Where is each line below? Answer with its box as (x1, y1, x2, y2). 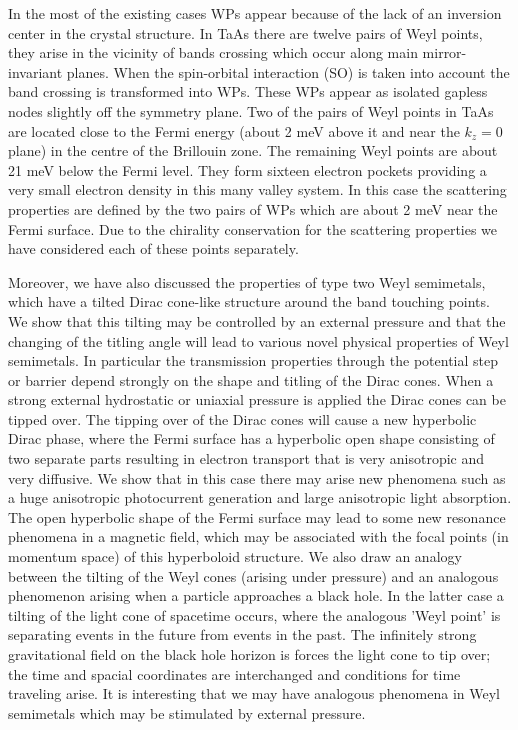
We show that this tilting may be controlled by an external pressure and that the (8, 310, 506, 331)
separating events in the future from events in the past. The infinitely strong (8, 624, 477, 645)
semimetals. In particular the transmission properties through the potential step (8, 350, 499, 371)
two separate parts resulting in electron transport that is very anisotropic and (8, 448, 485, 469)
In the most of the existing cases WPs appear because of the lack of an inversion (8, 3, 502, 23)
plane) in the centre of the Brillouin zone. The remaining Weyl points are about (8, 140, 498, 161)
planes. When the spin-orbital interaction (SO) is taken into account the (66, 61, 510, 82)
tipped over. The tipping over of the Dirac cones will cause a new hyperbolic (8, 408, 477, 429)
